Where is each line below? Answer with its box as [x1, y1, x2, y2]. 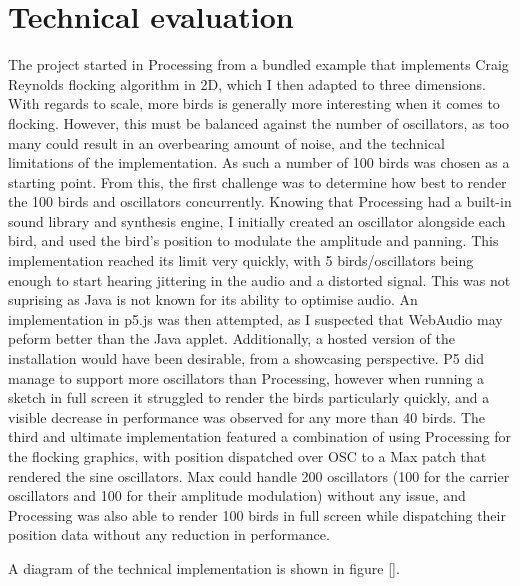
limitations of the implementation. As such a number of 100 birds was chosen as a [8, 152, 510, 173]
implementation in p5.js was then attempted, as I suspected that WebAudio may [8, 308, 503, 329]
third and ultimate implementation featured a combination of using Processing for [8, 426, 512, 447]
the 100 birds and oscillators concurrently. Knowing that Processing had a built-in [8, 191, 512, 212]
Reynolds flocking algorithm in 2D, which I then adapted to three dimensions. [8, 73, 486, 94]
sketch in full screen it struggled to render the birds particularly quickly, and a [8, 387, 490, 408]
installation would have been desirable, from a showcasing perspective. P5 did [8, 348, 484, 369]
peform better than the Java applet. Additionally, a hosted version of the [8, 328, 455, 349]
